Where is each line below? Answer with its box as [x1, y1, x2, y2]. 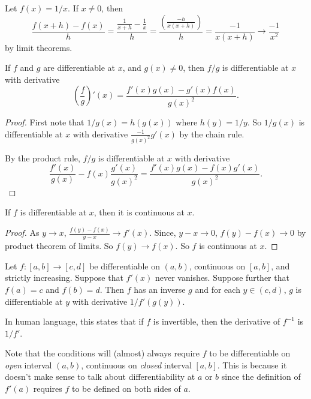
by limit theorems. [5, 41, 73, 53]
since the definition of [221, 370, 301, 383]
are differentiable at [43, 61, 115, 74]
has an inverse [134, 283, 186, 295]
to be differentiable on [209, 347, 291, 359]
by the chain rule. [179, 127, 244, 140]
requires [33, 382, 62, 395]
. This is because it [217, 358, 287, 371]
